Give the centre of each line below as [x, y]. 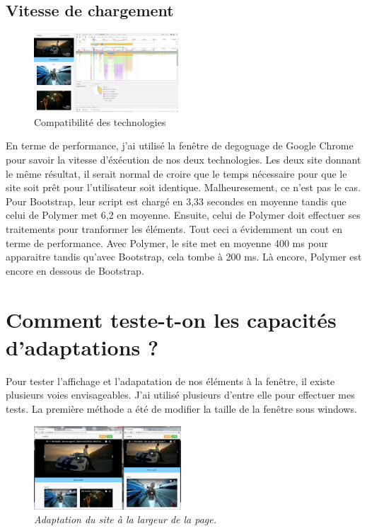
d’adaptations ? [82, 347]
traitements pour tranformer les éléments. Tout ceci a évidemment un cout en [174, 229]
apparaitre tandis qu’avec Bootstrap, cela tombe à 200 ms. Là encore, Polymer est [184, 257]
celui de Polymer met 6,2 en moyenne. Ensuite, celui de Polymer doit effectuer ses [183, 215]
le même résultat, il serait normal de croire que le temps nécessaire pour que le [176, 173]
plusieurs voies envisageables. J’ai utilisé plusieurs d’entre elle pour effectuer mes [180, 395]
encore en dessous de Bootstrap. [75, 270]
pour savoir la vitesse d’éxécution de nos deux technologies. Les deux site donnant [183, 160]
